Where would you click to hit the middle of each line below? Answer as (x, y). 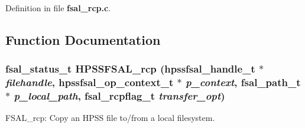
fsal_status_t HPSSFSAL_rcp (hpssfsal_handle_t (130, 69)
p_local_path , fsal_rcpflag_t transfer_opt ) (119, 96)
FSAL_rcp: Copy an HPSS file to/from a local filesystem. (110, 118)
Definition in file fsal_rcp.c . (58, 8)
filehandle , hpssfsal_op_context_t (90, 82)
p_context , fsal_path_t (243, 82)
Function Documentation (83, 39)
